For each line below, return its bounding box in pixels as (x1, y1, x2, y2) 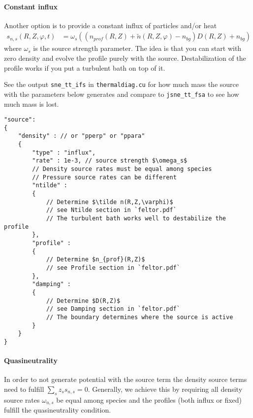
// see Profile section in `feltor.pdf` (46, 264, 180, 271)
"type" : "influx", (32, 149, 96, 156)
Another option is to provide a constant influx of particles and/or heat (4, 20, 217, 30)
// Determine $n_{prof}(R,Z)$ (46, 256, 145, 263)
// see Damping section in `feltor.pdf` (46, 305, 180, 313)
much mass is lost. (4, 98, 59, 109)
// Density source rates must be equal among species (32, 166, 212, 173)
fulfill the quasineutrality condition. (4, 405, 111, 415)
